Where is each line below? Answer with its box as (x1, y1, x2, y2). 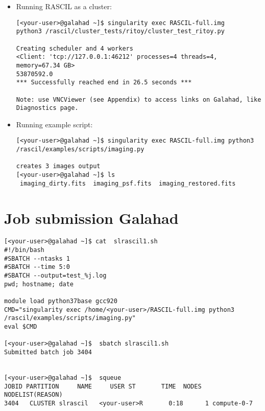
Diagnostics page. (16, 104, 79, 112)
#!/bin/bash (4, 246, 44, 254)
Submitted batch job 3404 (4, 349, 92, 356)
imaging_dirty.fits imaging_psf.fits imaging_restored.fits (19, 179, 236, 187)
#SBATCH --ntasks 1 (4, 255, 70, 262)
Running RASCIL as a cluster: (16, 1, 112, 11)
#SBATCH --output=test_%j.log (4, 272, 107, 280)
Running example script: (16, 119, 93, 129)
